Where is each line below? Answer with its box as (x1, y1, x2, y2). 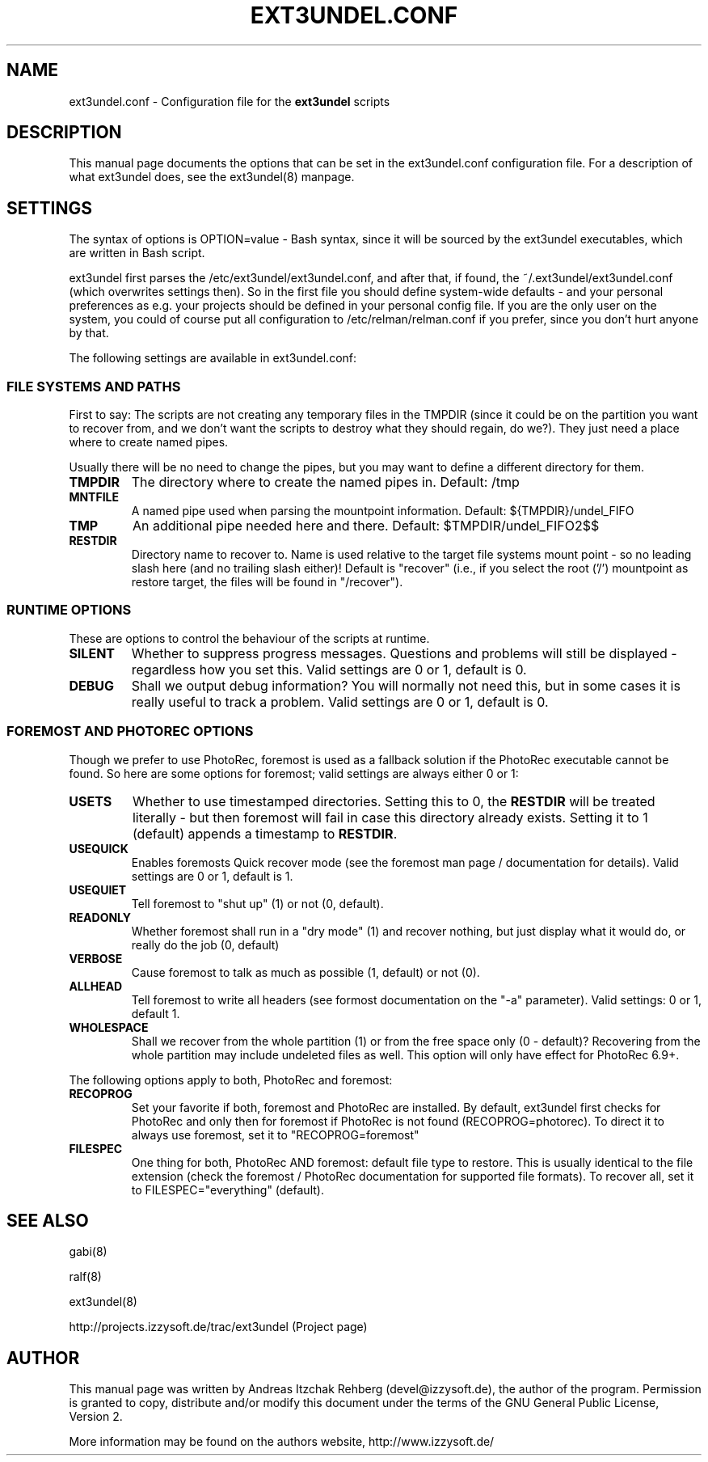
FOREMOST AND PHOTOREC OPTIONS (6, 723, 254, 740)
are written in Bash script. (69, 246, 205, 260)
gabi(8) (69, 1244, 107, 1259)
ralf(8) (69, 1270, 102, 1284)
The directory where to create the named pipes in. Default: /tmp (131, 474, 520, 491)
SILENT (69, 644, 115, 661)
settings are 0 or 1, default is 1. (131, 868, 293, 883)
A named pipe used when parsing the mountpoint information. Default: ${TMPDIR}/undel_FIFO (131, 504, 634, 518)
